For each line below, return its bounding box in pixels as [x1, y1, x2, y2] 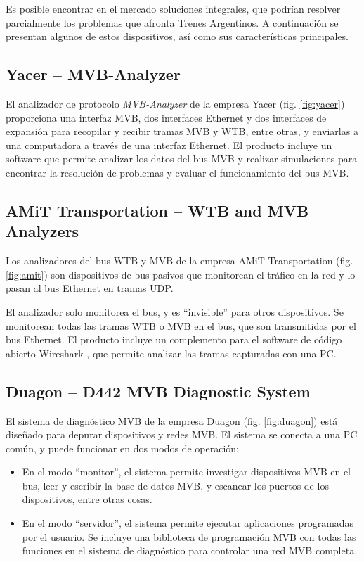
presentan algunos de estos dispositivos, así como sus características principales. [6, 29, 349, 44]
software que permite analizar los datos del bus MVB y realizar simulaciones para [6, 151, 358, 166]
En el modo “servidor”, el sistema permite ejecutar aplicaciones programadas [22, 516, 354, 530]
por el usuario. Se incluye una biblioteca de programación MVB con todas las [22, 529, 356, 544]
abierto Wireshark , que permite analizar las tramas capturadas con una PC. [6, 345, 337, 360]
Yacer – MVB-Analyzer [6, 63, 181, 85]
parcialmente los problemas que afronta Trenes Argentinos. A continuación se [6, 15, 339, 30]
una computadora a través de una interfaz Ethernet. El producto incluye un [6, 137, 332, 152]
